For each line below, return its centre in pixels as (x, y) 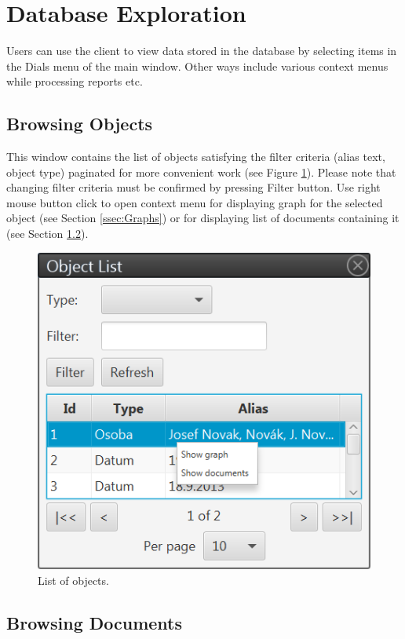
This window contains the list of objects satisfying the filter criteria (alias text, (196, 157)
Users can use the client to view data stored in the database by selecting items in (202, 51)
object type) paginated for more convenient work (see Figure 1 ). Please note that (201, 172)
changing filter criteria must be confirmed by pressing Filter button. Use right (193, 187)
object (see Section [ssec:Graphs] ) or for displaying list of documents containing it (203, 218)
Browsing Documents (95, 622)
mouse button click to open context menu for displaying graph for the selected (195, 202)
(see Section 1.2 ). (47, 234)
